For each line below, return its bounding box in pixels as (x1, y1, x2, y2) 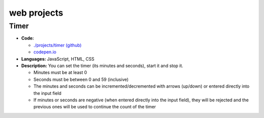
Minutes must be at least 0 (33, 70, 88, 75)
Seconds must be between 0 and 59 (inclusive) (33, 76, 129, 82)
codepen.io (33, 49, 56, 55)
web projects (9, 7, 64, 18)
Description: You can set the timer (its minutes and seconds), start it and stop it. (21, 63, 183, 69)
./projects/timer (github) (33, 42, 82, 48)
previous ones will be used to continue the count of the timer (33, 104, 156, 110)
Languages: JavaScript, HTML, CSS (21, 56, 95, 62)
